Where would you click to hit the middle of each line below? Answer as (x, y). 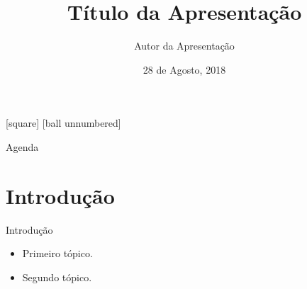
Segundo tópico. (57, 277)
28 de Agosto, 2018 (184, 69)
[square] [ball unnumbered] (63, 123)
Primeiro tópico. (57, 253)
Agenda (22, 146)
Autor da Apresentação (184, 46)
